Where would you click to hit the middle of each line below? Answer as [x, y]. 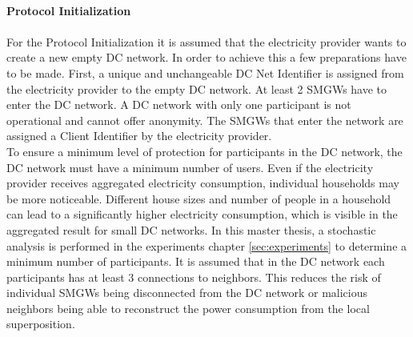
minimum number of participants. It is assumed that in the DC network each [196, 261]
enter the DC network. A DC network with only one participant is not [179, 104]
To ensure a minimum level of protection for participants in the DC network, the [204, 151]
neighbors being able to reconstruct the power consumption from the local [188, 308]
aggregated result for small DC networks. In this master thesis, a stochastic [191, 229]
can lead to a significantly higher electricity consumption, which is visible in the [202, 214]
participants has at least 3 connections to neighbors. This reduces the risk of [194, 277]
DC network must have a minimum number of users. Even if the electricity [190, 167]
